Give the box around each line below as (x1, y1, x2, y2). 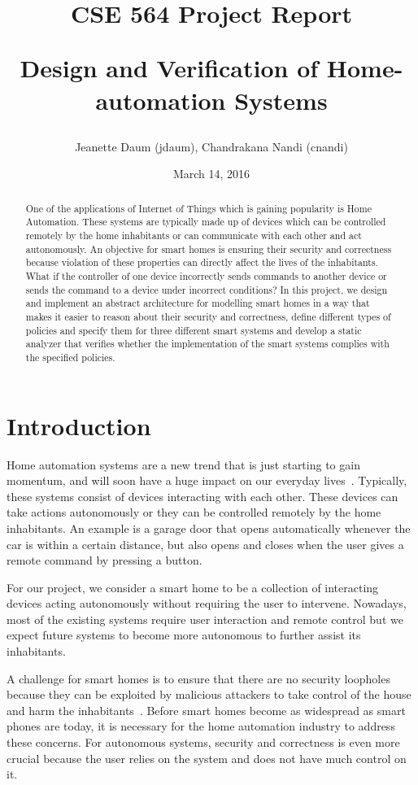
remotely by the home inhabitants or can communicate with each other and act (25, 229, 362, 242)
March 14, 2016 (172, 165, 250, 182)
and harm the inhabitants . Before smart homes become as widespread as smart (7, 701, 406, 718)
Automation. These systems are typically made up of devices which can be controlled (25, 215, 386, 229)
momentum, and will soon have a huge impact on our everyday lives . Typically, (7, 472, 407, 489)
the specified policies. (25, 350, 115, 364)
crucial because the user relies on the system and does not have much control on (7, 749, 407, 766)
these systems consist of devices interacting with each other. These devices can (7, 487, 398, 504)
